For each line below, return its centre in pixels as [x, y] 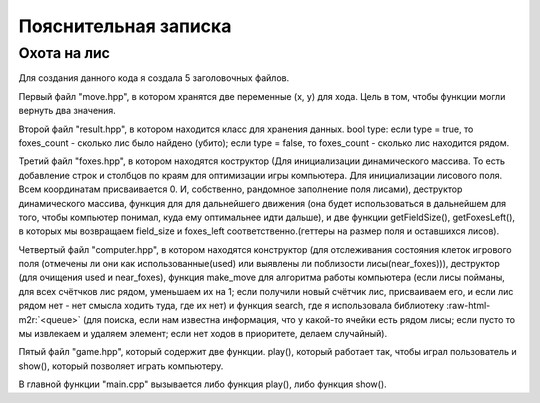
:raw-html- [468, 306]
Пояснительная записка [125, 26]
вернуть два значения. [67, 111]
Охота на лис [64, 53]
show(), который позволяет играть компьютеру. [121, 366]
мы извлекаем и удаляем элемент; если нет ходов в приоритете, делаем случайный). [203, 334]
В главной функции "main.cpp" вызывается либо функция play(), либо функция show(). [202, 384]
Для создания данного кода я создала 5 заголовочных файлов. [154, 78]
